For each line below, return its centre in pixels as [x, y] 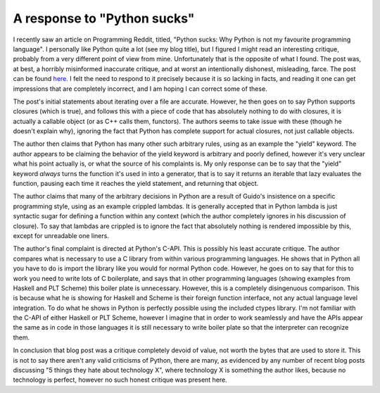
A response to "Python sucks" [104, 18]
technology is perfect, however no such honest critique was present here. [120, 380]
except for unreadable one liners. [61, 235]
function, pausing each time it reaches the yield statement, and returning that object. [136, 184]
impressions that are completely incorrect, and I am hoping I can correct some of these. [140, 89]
